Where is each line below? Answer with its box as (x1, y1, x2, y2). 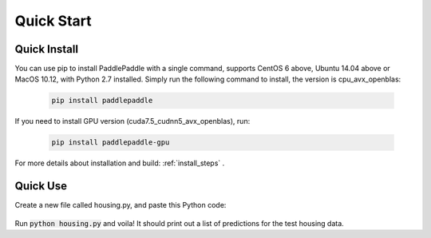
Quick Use (14, 180, 68, 193)
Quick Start (14, 12, 92, 30)
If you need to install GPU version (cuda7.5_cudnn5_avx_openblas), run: (14, 117, 251, 126)
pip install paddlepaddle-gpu (51, 138, 170, 147)
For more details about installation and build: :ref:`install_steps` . (14, 158, 225, 168)
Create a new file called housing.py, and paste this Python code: (14, 200, 227, 210)
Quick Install (14, 42, 79, 56)
